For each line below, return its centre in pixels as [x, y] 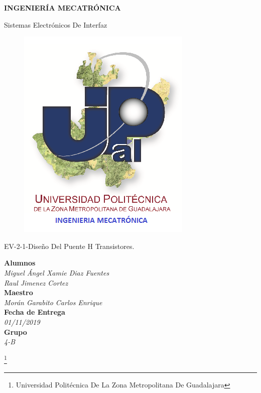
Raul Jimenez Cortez [36, 282]
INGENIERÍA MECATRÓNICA [62, 8]
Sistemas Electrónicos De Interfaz [56, 24]
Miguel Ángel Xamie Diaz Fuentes [57, 272]
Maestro [19, 292]
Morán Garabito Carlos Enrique [53, 302]
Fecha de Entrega [35, 312]
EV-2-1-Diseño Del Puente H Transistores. [69, 246]
